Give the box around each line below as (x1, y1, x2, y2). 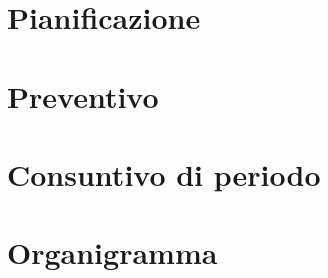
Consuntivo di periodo (7, 153, 321, 194)
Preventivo (7, 75, 159, 116)
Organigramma (7, 232, 218, 273)
